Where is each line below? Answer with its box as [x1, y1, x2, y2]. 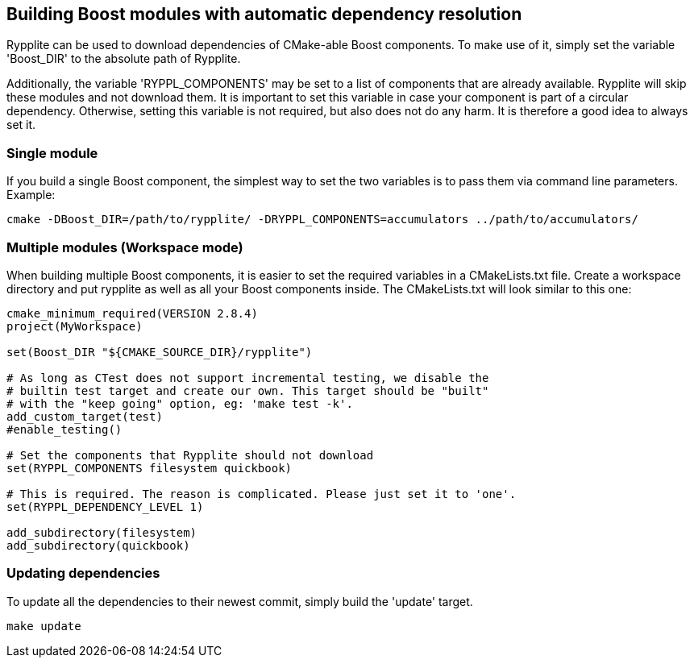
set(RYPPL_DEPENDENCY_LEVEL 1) [6, 500, 204, 513]
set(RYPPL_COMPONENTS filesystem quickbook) [6, 461, 293, 475]
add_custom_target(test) [6, 409, 163, 423]
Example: [6, 188, 56, 202]
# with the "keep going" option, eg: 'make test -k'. [6, 396, 353, 410]
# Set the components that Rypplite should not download [6, 448, 374, 462]
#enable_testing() [6, 422, 123, 436]
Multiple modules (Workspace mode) [6, 239, 243, 255]
